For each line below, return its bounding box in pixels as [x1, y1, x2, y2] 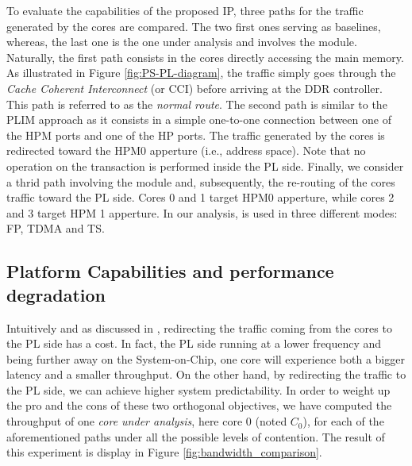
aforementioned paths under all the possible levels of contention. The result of [6, 428, 385, 445]
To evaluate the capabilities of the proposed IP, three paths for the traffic [6, 2, 364, 18]
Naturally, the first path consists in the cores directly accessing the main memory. [6, 48, 404, 65]
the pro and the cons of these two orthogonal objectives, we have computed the [6, 397, 392, 414]
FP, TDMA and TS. [6, 220, 105, 237]
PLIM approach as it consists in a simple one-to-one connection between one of [6, 111, 391, 128]
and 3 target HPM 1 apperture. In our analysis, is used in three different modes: [6, 204, 398, 221]
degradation [6, 282, 106, 306]
